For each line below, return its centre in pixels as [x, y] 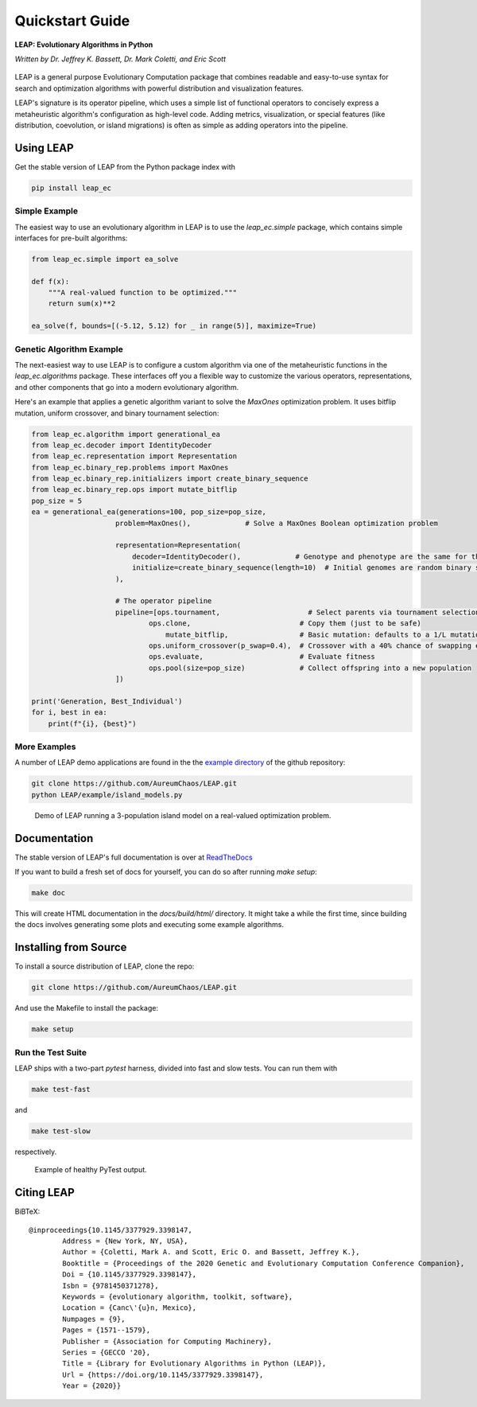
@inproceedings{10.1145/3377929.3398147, [111, 1230]
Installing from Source [71, 947]
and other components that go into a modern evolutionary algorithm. [127, 387]
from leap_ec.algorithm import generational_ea [126, 434]
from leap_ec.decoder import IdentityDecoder [122, 445]
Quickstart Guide [72, 21]
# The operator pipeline [164, 601]
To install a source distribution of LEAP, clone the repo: [105, 966]
